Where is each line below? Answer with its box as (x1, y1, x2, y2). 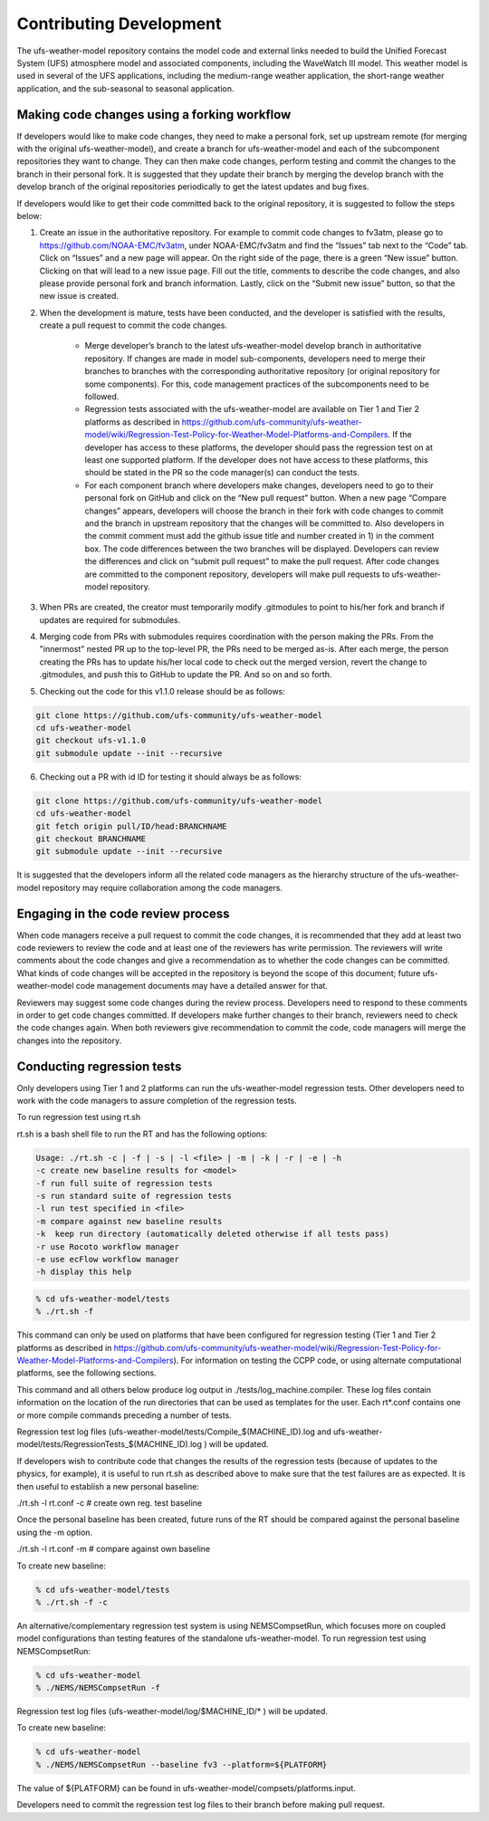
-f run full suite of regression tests (35, 1178, 213, 1188)
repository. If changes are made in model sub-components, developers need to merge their (84, 353, 426, 364)
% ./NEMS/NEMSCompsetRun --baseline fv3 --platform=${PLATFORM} (35, 1759, 328, 1769)
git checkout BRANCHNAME (35, 833, 147, 844)
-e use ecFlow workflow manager (35, 1254, 180, 1264)
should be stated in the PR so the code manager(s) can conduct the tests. (84, 467, 360, 478)
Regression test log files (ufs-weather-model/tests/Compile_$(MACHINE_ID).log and (16, 1426, 332, 1437)
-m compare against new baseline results (35, 1216, 223, 1226)
